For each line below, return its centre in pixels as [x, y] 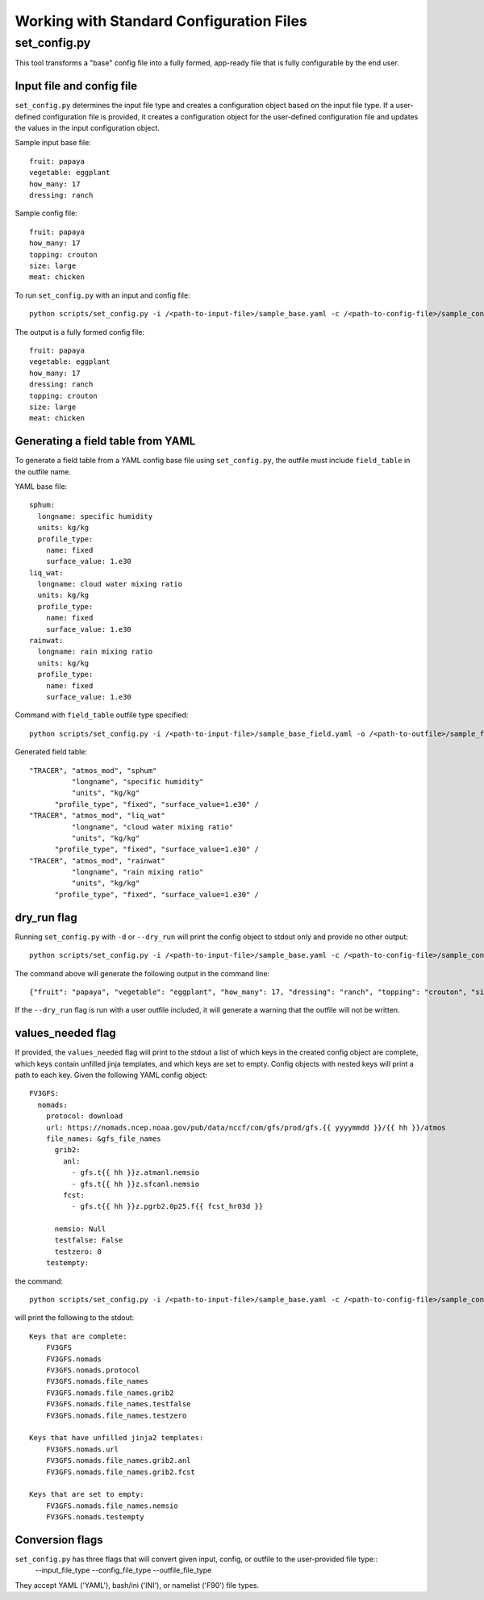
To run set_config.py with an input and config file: [102, 295]
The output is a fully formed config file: [80, 332]
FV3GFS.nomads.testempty [95, 1517]
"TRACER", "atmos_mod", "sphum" [93, 770]
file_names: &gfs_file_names [103, 1138]
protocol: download [84, 1116]
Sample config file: [46, 213]
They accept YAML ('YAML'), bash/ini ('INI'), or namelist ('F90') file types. [137, 1585]
